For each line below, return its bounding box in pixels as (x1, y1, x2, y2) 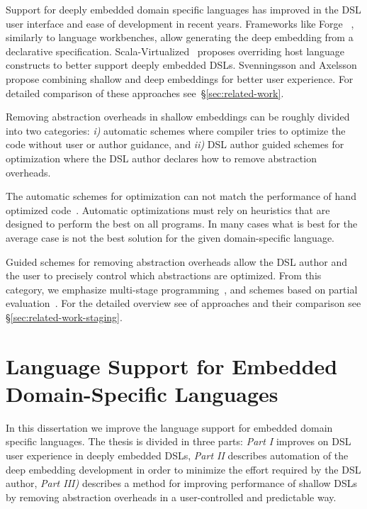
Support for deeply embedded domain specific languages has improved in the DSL (6, 2, 361, 16)
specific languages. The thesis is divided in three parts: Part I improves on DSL (6, 434, 351, 449)
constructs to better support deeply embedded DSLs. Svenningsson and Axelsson (6, 57, 357, 72)
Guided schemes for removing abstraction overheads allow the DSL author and (6, 254, 348, 269)
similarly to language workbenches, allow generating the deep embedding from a (6, 30, 354, 45)
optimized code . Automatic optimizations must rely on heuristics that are (6, 202, 330, 217)
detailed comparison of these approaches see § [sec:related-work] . (6, 85, 284, 100)
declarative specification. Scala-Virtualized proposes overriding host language (6, 43, 345, 58)
